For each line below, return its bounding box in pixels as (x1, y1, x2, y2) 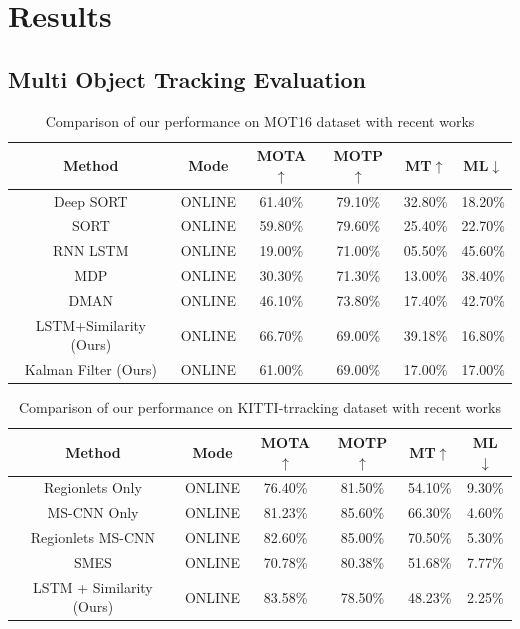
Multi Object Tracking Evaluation (8, 63, 366, 94)
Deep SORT (54, 190, 128, 211)
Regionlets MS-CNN (30, 527, 156, 548)
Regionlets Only (44, 477, 142, 498)
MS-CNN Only (47, 502, 139, 523)
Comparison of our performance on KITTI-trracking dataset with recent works (19, 397, 501, 418)
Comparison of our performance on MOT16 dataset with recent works (45, 110, 475, 131)
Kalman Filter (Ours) (24, 359, 157, 380)
